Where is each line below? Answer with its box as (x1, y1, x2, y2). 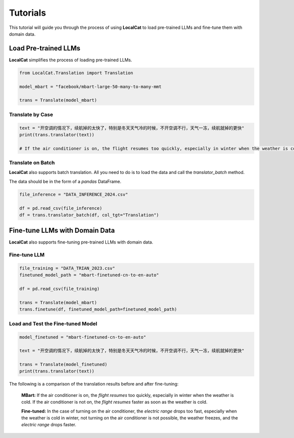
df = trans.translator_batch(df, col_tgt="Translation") (19, 212, 159, 218)
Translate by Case (9, 111, 53, 118)
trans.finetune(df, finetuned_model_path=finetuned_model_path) (19, 307, 177, 312)
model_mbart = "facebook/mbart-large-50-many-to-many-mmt (19, 84, 162, 89)
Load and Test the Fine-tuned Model (9, 320, 98, 327)
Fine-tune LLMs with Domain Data (9, 226, 115, 235)
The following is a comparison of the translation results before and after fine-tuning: (9, 381, 179, 387)
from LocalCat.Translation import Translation (19, 70, 133, 75)
